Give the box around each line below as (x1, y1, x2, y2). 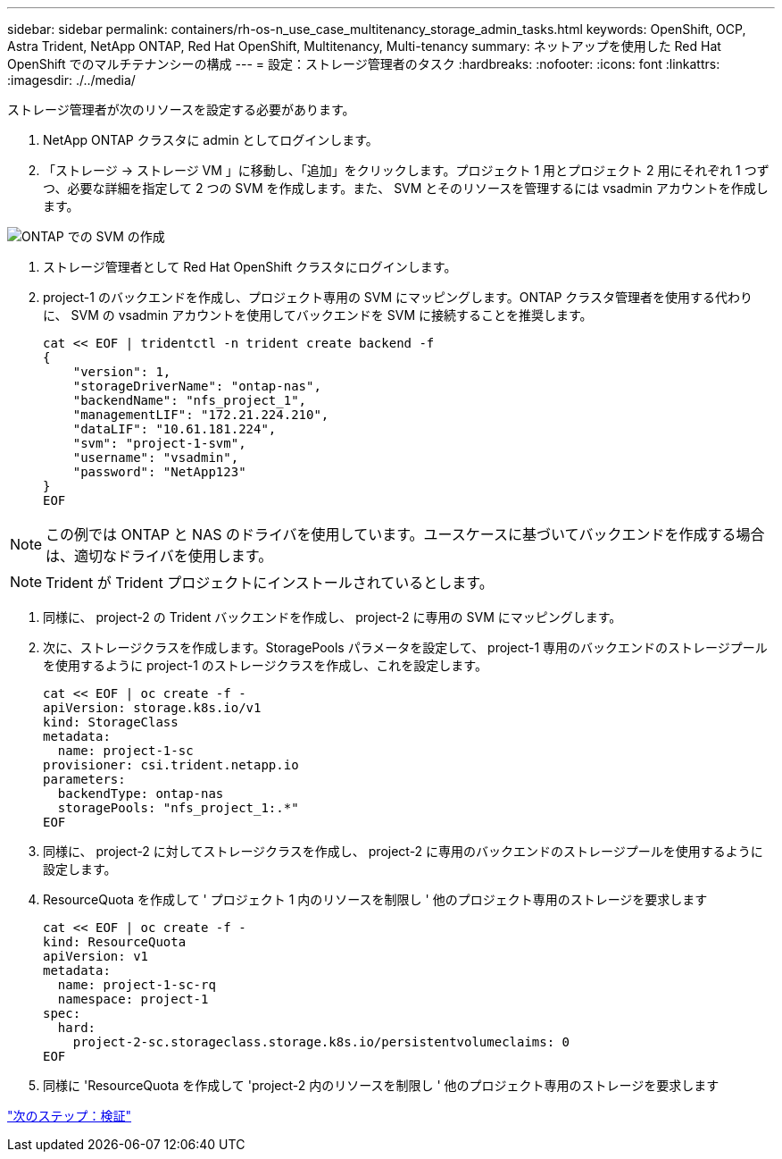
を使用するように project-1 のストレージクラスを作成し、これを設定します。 (43, 658, 487, 673)
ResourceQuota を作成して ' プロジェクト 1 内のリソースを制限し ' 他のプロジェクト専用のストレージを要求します (43, 892, 708, 907)
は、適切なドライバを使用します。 (46, 547, 273, 565)
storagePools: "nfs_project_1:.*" (57, 801, 299, 815)
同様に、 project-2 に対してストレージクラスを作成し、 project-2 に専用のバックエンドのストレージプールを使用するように (43, 844, 763, 859)
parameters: (43, 772, 126, 786)
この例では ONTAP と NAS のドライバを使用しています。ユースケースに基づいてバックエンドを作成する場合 (46, 525, 765, 543)
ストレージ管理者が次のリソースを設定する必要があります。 (7, 102, 355, 117)
